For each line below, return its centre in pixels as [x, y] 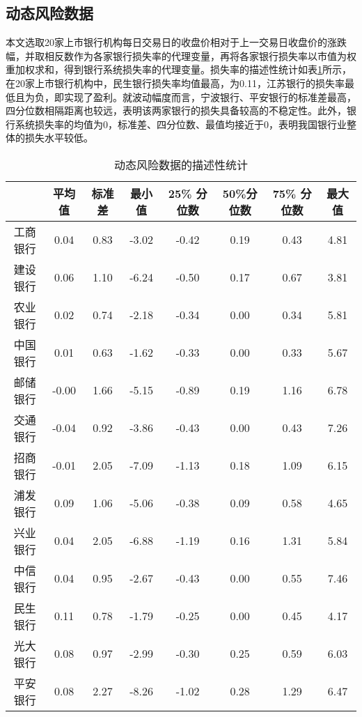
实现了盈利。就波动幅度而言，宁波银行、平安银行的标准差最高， [210, 97]
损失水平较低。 [59, 138]
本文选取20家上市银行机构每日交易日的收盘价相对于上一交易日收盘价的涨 [171, 42]
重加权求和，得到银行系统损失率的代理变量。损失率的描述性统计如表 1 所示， [179, 69]
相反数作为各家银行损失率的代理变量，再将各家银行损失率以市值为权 [200, 55]
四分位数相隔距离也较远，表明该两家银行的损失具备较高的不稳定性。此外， [176, 110]
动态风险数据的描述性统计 [181, 164]
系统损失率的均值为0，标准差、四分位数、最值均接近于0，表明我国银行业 [181, 124]
